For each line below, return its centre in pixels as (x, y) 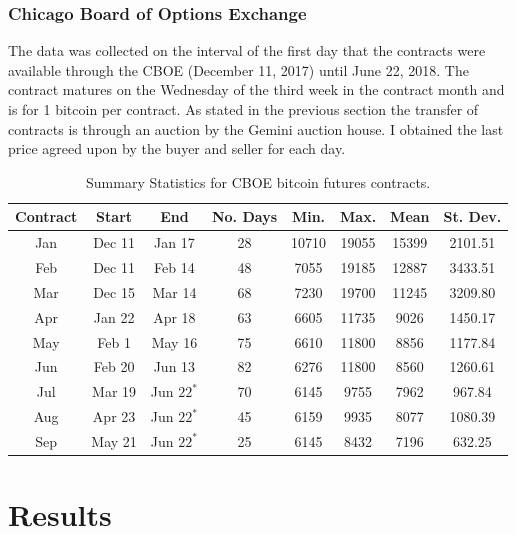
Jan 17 (174, 242)
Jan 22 (114, 316)
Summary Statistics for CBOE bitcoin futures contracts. (258, 181)
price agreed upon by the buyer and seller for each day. (177, 148)
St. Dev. (472, 216)
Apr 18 (174, 316)
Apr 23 (114, 416)
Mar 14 (174, 291)
